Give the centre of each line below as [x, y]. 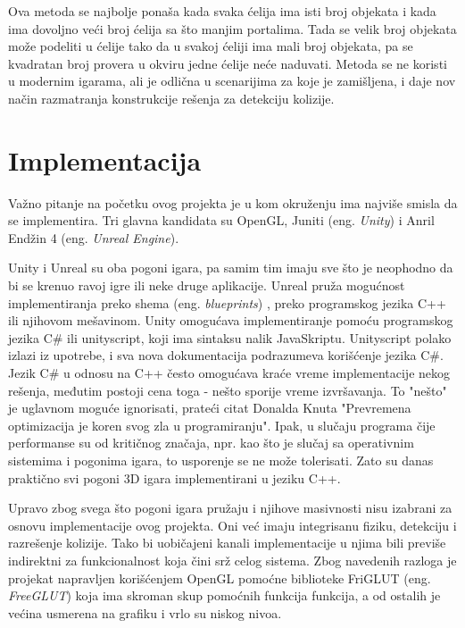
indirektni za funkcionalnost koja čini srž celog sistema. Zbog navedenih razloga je [232, 560]
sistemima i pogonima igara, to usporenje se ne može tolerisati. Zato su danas [221, 460]
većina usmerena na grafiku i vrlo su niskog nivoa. [145, 612]
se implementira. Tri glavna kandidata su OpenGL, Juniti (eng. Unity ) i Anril [221, 220]
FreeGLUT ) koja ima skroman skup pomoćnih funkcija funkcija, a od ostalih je [224, 595]
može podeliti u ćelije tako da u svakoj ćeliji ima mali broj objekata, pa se [211, 46]
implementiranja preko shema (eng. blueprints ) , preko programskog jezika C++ [227, 302]
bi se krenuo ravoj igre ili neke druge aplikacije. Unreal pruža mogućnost [207, 285]
